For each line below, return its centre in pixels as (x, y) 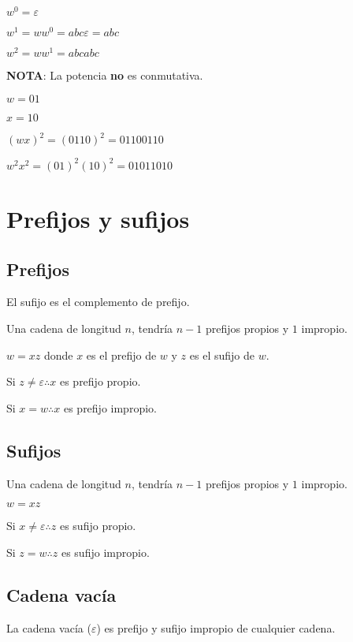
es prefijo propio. (100, 381)
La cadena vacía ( (49, 627)
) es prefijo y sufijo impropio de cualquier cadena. (216, 627)
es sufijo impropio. (105, 552)
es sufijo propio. (98, 526)
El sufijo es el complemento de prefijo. (98, 302)
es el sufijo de (222, 355)
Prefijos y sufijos (98, 219)
